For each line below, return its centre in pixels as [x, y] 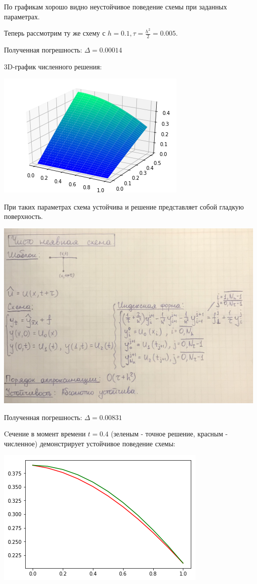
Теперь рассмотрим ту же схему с [55, 33]
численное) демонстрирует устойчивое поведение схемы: [90, 443]
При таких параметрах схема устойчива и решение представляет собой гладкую [124, 206]
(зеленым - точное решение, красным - [169, 434]
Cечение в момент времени [45, 434]
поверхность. [23, 216]
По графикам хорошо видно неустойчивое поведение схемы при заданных [116, 6]
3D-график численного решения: [53, 66]
